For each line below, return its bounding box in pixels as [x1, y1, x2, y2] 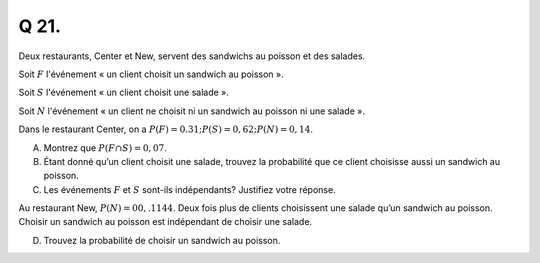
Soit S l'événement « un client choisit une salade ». [18, 86, 229, 99]
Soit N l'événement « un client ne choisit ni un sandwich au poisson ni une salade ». [18, 105, 365, 117]
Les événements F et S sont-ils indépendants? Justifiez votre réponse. [43, 183, 336, 195]
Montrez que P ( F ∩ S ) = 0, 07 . [43, 141, 167, 154]
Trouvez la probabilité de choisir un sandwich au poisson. [43, 234, 281, 246]
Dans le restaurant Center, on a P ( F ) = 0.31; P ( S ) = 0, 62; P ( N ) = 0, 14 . [18, 123, 314, 135]
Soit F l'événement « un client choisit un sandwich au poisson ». [18, 68, 284, 80]
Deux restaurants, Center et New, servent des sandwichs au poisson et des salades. [18, 50, 366, 62]
